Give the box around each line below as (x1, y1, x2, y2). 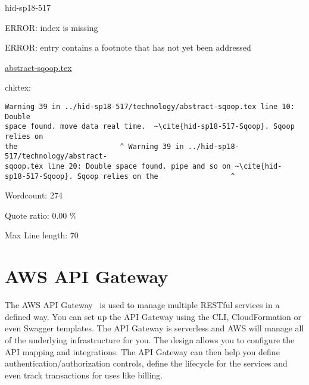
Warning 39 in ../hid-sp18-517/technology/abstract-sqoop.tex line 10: (5, 102, 295, 111)
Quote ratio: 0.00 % (5, 209, 77, 221)
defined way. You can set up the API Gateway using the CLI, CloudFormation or (5, 310, 301, 322)
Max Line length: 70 (5, 229, 79, 241)
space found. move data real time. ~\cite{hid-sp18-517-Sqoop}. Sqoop (5, 122, 295, 131)
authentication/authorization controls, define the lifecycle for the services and (5, 357, 288, 370)
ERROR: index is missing (5, 21, 98, 33)
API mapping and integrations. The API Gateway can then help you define (5, 345, 280, 358)
